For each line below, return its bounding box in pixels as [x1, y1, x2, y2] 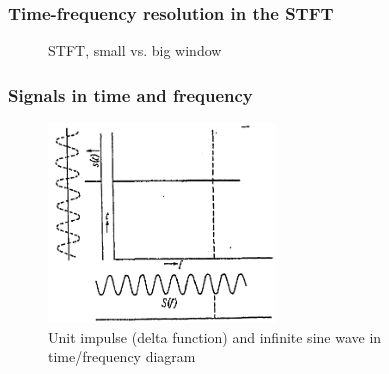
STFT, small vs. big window [48, 40, 222, 61]
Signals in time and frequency [8, 82, 253, 107]
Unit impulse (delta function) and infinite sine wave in [48, 326, 382, 347]
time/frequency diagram [48, 346, 196, 367]
